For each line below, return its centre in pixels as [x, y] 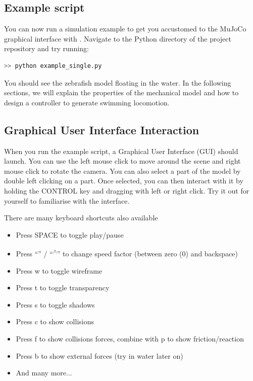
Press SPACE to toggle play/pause [70, 234]
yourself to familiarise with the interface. [67, 200]
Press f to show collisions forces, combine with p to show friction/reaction [130, 338]
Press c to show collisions [55, 321]
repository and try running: [46, 48]
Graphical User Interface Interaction [102, 129]
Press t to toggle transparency [63, 288]
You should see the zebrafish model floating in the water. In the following [118, 82]
